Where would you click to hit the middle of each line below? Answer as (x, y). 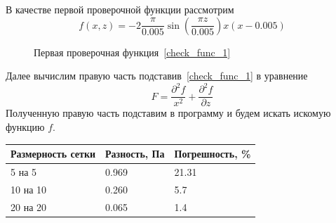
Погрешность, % (213, 154)
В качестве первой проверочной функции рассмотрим (120, 9)
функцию (25, 126)
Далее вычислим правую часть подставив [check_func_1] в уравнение (157, 76)
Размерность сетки (53, 154)
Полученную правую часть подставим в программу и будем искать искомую (168, 113)
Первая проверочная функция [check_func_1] (132, 52)
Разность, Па (135, 154)
